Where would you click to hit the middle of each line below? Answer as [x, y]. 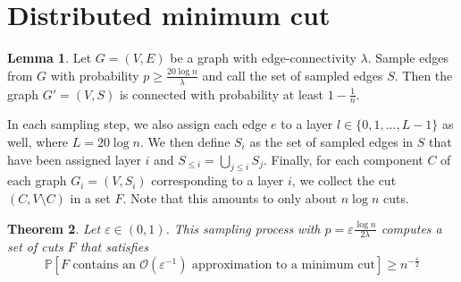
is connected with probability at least [221, 94]
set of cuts [35, 247]
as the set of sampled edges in [331, 141]
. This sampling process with [243, 228]
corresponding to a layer [218, 180]
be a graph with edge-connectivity [263, 58]
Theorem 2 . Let [54, 228]
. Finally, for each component [344, 159]
